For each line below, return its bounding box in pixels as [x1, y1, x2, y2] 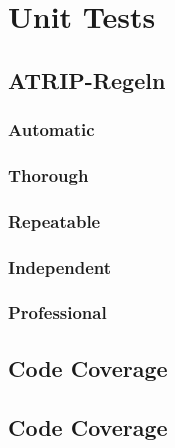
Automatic [8, 117, 95, 142]
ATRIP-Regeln [8, 64, 166, 95]
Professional [8, 300, 107, 325]
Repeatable [8, 208, 101, 233]
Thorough [8, 162, 89, 187]
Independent [8, 254, 112, 279]
